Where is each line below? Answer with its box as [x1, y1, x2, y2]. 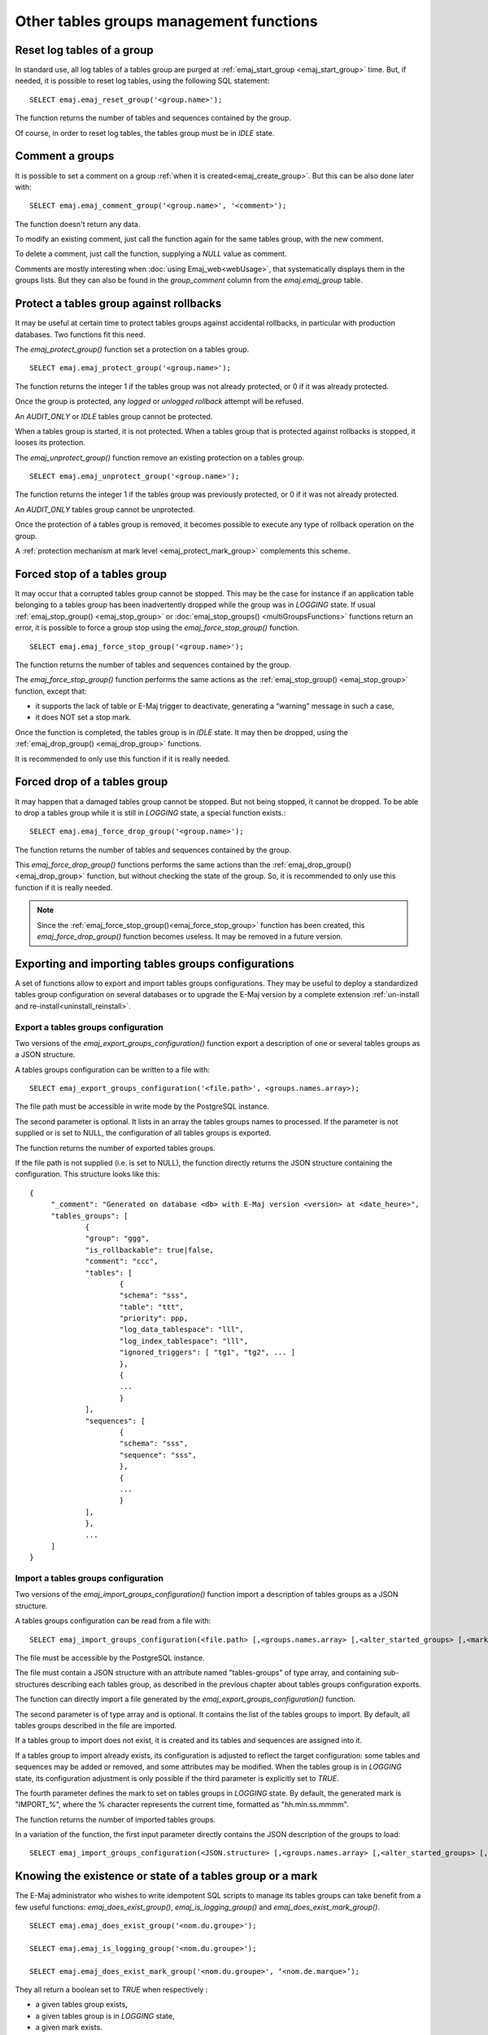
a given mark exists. [35, 2023, 103, 2033]
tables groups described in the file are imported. [15, 1720, 177, 1730]
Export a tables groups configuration [15, 1022, 164, 1033]
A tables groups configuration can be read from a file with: [15, 1616, 211, 1626]
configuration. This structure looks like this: [15, 1169, 160, 1179]
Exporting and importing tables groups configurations [15, 956, 294, 970]
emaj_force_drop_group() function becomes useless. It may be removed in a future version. [37, 932, 343, 942]
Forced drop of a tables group [15, 775, 168, 789]
